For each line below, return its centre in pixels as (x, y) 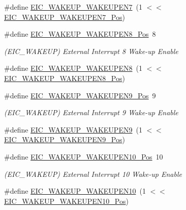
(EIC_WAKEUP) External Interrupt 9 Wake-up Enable (91, 112)
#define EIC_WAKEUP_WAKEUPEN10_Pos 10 (84, 156)
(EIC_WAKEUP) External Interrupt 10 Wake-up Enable (93, 174)
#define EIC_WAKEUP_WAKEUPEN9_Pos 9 (80, 95)
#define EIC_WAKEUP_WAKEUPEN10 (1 (75, 191)
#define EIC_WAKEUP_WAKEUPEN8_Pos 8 (80, 34)
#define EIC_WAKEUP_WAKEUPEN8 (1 (73, 68)
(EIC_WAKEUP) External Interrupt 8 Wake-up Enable (91, 51)
